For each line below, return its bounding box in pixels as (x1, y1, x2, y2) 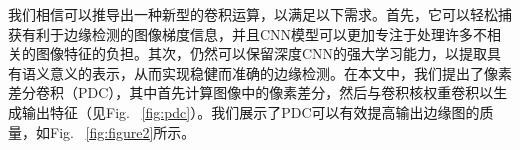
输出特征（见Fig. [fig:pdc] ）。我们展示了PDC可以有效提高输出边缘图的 (21, 101, 480, 122)
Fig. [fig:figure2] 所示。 (49, 121, 196, 142)
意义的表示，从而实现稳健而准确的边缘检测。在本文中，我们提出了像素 (49, 62, 512, 83)
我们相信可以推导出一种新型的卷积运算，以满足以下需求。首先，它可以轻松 (8, 4, 498, 24)
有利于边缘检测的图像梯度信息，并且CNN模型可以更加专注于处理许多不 (21, 23, 488, 44)
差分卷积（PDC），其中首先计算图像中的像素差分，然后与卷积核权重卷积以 (8, 82, 494, 103)
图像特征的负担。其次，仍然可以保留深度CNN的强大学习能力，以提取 (35, 43, 488, 64)
